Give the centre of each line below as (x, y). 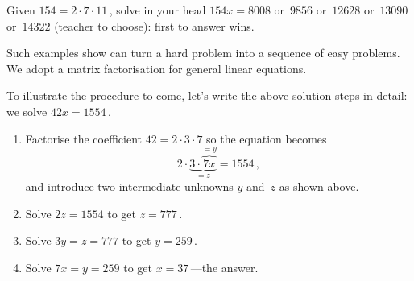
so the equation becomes (267, 138)
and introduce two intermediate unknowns (129, 186)
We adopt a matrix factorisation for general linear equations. (157, 68)
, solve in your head (157, 10)
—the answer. (224, 267)
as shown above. (319, 186)
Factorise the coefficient (83, 138)
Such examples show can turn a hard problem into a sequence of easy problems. (203, 53)
